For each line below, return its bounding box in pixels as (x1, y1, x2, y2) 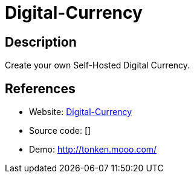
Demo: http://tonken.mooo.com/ (29, 144, 157, 155)
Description (5, 34, 77, 50)
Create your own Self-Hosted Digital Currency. (5, 60, 190, 71)
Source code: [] (29, 125, 91, 136)
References (5, 81, 76, 96)
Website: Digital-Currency (29, 107, 132, 117)
